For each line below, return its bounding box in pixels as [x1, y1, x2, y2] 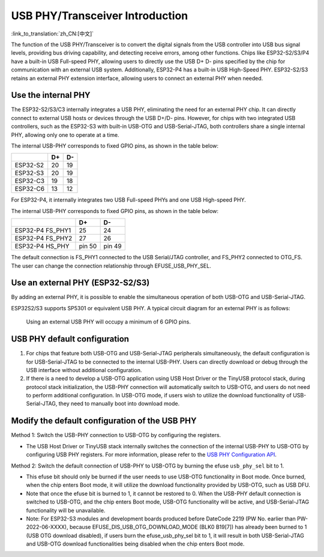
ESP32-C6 [14, 185, 45, 193]
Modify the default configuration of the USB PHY [11, 416, 197, 426]
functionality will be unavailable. [26, 507, 106, 514]
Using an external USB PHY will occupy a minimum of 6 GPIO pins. [26, 318, 191, 325]
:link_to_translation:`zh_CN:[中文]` [11, 30, 94, 37]
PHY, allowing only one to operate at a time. [11, 131, 119, 138]
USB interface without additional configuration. [26, 366, 142, 373]
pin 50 [79, 242, 97, 250]
